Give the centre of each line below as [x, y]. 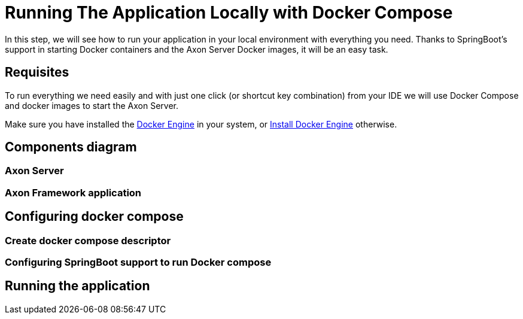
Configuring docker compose [94, 217]
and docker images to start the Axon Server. [92, 105]
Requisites [37, 72]
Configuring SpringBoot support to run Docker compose [138, 262]
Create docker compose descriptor [88, 240]
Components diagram [71, 147]
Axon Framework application [73, 192]
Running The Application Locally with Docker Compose [229, 13]
